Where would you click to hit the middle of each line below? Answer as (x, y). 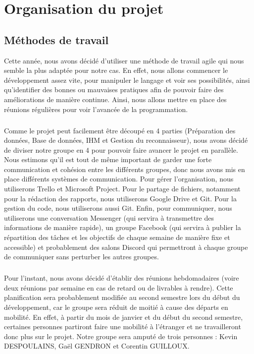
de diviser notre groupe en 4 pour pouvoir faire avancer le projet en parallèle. (121, 149)
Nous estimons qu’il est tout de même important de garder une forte (108, 159)
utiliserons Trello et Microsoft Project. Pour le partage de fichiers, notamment (122, 189)
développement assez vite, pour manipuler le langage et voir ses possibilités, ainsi (127, 80)
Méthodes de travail (56, 39)
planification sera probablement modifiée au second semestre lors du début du (122, 297)
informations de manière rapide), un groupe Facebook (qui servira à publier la (123, 227)
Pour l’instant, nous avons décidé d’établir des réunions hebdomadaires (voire (122, 278)
